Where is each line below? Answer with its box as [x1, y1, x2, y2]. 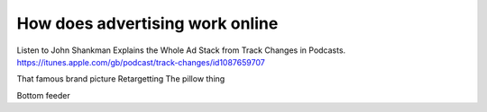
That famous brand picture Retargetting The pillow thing [16, 73, 225, 84]
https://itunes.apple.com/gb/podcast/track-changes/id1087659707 [16, 56, 265, 67]
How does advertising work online [16, 13, 279, 33]
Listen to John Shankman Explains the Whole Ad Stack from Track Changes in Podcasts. [16, 45, 346, 56]
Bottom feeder [16, 90, 71, 100]
